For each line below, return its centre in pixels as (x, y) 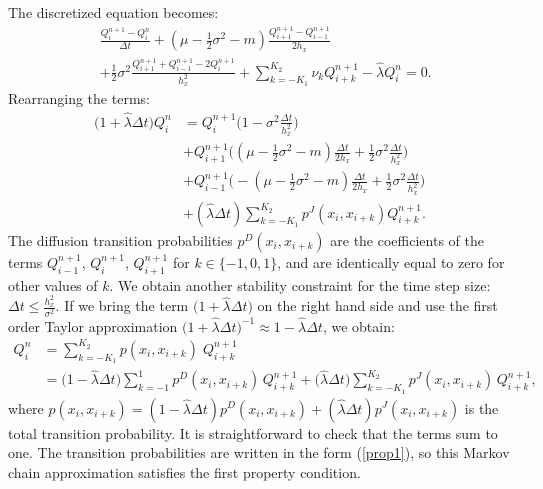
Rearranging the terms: (79, 97)
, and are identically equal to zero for (391, 261)
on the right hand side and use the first (377, 305)
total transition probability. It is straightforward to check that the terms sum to (253, 432)
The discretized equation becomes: (113, 12)
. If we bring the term (122, 305)
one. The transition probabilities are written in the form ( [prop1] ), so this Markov (259, 452)
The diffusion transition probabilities (120, 239)
